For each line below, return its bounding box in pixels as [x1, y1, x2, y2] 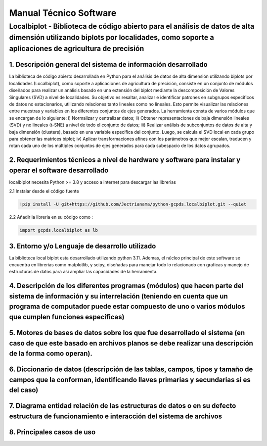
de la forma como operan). [9, 349, 92, 358]
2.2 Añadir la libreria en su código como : [9, 214, 93, 220]
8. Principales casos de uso [9, 428, 96, 437]
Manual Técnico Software [9, 7, 117, 18]
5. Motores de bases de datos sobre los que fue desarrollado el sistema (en [9, 329, 245, 337]
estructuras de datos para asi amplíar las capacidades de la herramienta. [9, 269, 158, 275]
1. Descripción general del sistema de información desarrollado [9, 60, 208, 69]
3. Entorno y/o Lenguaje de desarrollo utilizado [9, 242, 156, 250]
